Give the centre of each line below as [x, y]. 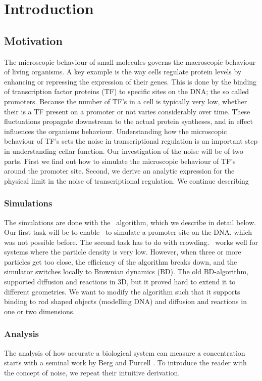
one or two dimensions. [40, 311]
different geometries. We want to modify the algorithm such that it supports [122, 291]
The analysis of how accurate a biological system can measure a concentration [125, 352]
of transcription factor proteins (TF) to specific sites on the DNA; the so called [127, 91]
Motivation [33, 40]
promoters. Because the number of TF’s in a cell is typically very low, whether [126, 101]
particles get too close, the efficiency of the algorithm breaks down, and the [121, 261]
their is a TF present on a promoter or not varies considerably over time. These [127, 111]
